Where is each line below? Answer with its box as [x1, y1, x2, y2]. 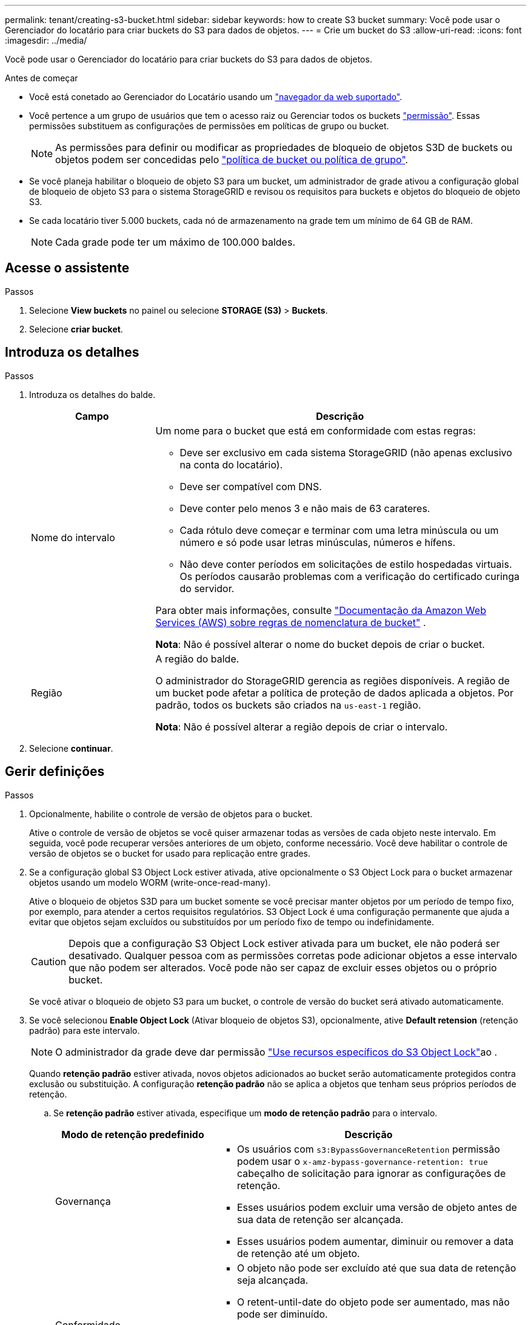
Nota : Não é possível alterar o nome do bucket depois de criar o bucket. [155, 638, 485, 650]
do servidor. [179, 582, 235, 595]
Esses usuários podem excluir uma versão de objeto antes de [236, 1201, 517, 1213]
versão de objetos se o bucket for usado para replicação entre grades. [29, 848, 311, 858]
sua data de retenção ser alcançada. [236, 1213, 404, 1226]
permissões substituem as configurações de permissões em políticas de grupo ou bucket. [29, 121, 389, 131]
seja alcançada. [236, 1273, 309, 1286]
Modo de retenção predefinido [61, 1128, 204, 1141]
